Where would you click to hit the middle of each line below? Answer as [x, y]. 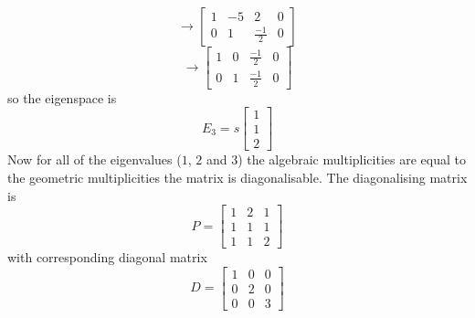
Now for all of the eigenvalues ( [95, 159]
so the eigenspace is [62, 97]
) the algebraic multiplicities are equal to [352, 159]
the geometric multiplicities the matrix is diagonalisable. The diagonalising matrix [237, 178]
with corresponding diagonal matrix [107, 257]
